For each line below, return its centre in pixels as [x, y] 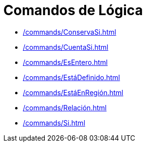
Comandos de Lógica [73, 10]
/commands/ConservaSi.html [70, 32]
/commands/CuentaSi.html [66, 47]
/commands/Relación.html [65, 107]
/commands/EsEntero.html [65, 62]
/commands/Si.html [54, 123]
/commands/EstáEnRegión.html [73, 92]
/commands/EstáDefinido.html [72, 77]
